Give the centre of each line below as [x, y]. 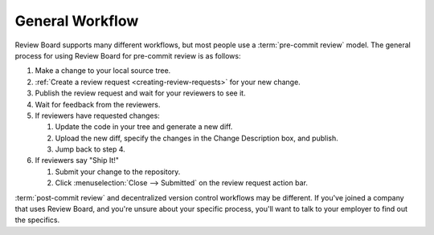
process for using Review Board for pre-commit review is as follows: [128, 55]
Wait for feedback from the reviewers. [98, 104]
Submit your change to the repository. [118, 172]
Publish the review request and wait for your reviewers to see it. [140, 93]
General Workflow [77, 21]
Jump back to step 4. [90, 149]
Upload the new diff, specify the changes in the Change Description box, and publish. [197, 138]
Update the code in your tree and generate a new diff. [144, 127]
